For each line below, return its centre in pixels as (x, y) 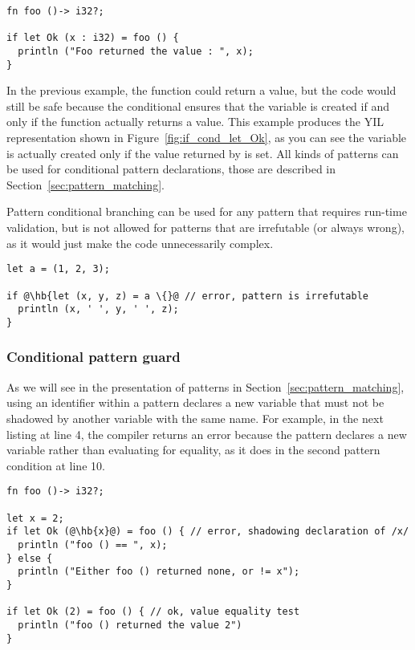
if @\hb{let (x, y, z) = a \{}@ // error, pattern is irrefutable (188, 296)
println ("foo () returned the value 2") (130, 625)
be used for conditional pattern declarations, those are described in (171, 169)
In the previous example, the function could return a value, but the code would (201, 90)
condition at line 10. (56, 465)
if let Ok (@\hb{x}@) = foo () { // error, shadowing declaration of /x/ (208, 532)
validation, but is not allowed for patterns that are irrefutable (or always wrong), (205, 227)
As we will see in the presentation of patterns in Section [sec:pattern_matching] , (205, 386)
